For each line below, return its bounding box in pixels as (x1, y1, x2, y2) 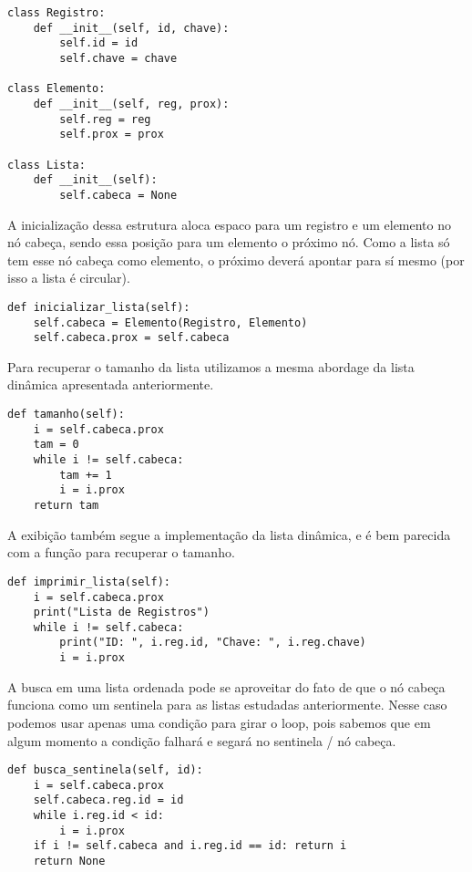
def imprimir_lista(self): (7, 575, 170, 588)
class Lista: (7, 158, 86, 171)
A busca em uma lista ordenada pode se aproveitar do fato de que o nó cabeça (7, 677, 446, 696)
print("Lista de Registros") (33, 606, 210, 619)
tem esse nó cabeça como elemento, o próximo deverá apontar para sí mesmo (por (7, 250, 465, 269)
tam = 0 (33, 438, 79, 452)
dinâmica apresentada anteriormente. (7, 375, 214, 394)
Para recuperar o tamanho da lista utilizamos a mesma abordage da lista (7, 357, 415, 376)
